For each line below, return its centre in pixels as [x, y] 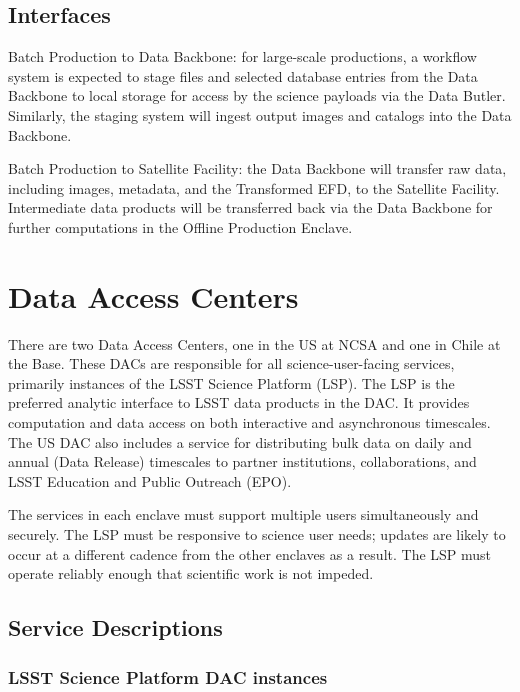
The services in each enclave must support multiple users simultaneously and [243, 514]
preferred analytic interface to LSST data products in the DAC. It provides [239, 402]
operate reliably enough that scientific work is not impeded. [191, 573]
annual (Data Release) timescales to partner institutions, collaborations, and [242, 461]
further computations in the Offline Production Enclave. [180, 226]
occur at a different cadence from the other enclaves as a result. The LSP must [250, 553]
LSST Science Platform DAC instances [168, 676]
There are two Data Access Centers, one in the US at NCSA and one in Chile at [254, 343]
